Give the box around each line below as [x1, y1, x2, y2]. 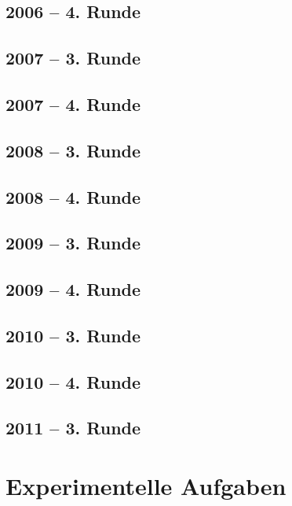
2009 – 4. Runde [5, 277, 141, 301]
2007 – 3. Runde [5, 46, 141, 70]
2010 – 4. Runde [5, 369, 141, 393]
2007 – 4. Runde [5, 91, 141, 116]
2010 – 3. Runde [5, 323, 141, 347]
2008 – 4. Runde [5, 184, 141, 209]
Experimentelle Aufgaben [5, 470, 287, 501]
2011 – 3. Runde [5, 416, 141, 440]
